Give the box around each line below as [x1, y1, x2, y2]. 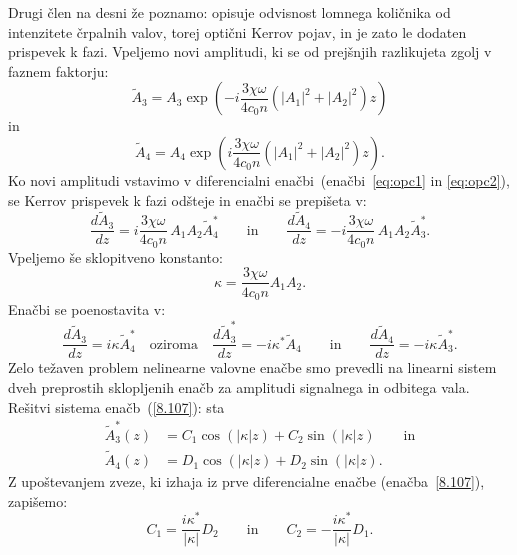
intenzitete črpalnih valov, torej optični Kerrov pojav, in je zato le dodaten [8, 21, 467, 42]
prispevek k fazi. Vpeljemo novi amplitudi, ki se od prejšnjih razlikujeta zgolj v [8, 41, 492, 62]
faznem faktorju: [8, 60, 109, 81]
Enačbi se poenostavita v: [8, 299, 166, 319]
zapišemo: [8, 490, 68, 511]
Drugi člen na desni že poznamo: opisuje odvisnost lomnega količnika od [8, 2, 451, 22]
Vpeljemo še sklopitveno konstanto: [8, 246, 223, 267]
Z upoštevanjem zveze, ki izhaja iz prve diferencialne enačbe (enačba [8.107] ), [8, 471, 485, 492]
